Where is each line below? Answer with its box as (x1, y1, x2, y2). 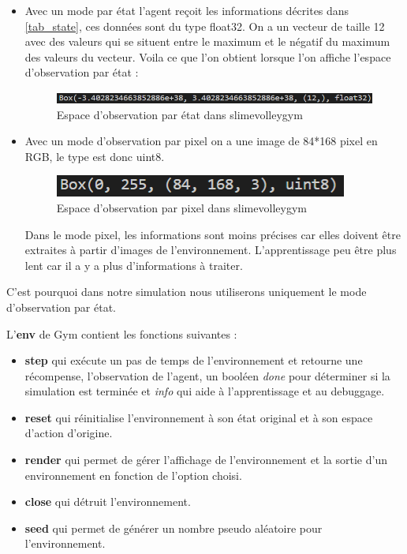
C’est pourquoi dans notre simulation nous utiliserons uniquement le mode (6, 283, 367, 300)
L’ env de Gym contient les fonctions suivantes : (6, 325, 237, 342)
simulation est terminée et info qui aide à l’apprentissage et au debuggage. (24, 383, 385, 399)
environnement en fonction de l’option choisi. (24, 466, 242, 483)
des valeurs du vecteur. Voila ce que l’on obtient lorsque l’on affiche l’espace (24, 48, 391, 65)
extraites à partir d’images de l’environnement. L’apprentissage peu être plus (24, 241, 397, 258)
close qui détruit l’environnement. (24, 493, 191, 510)
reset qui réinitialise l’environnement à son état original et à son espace (24, 409, 373, 425)
